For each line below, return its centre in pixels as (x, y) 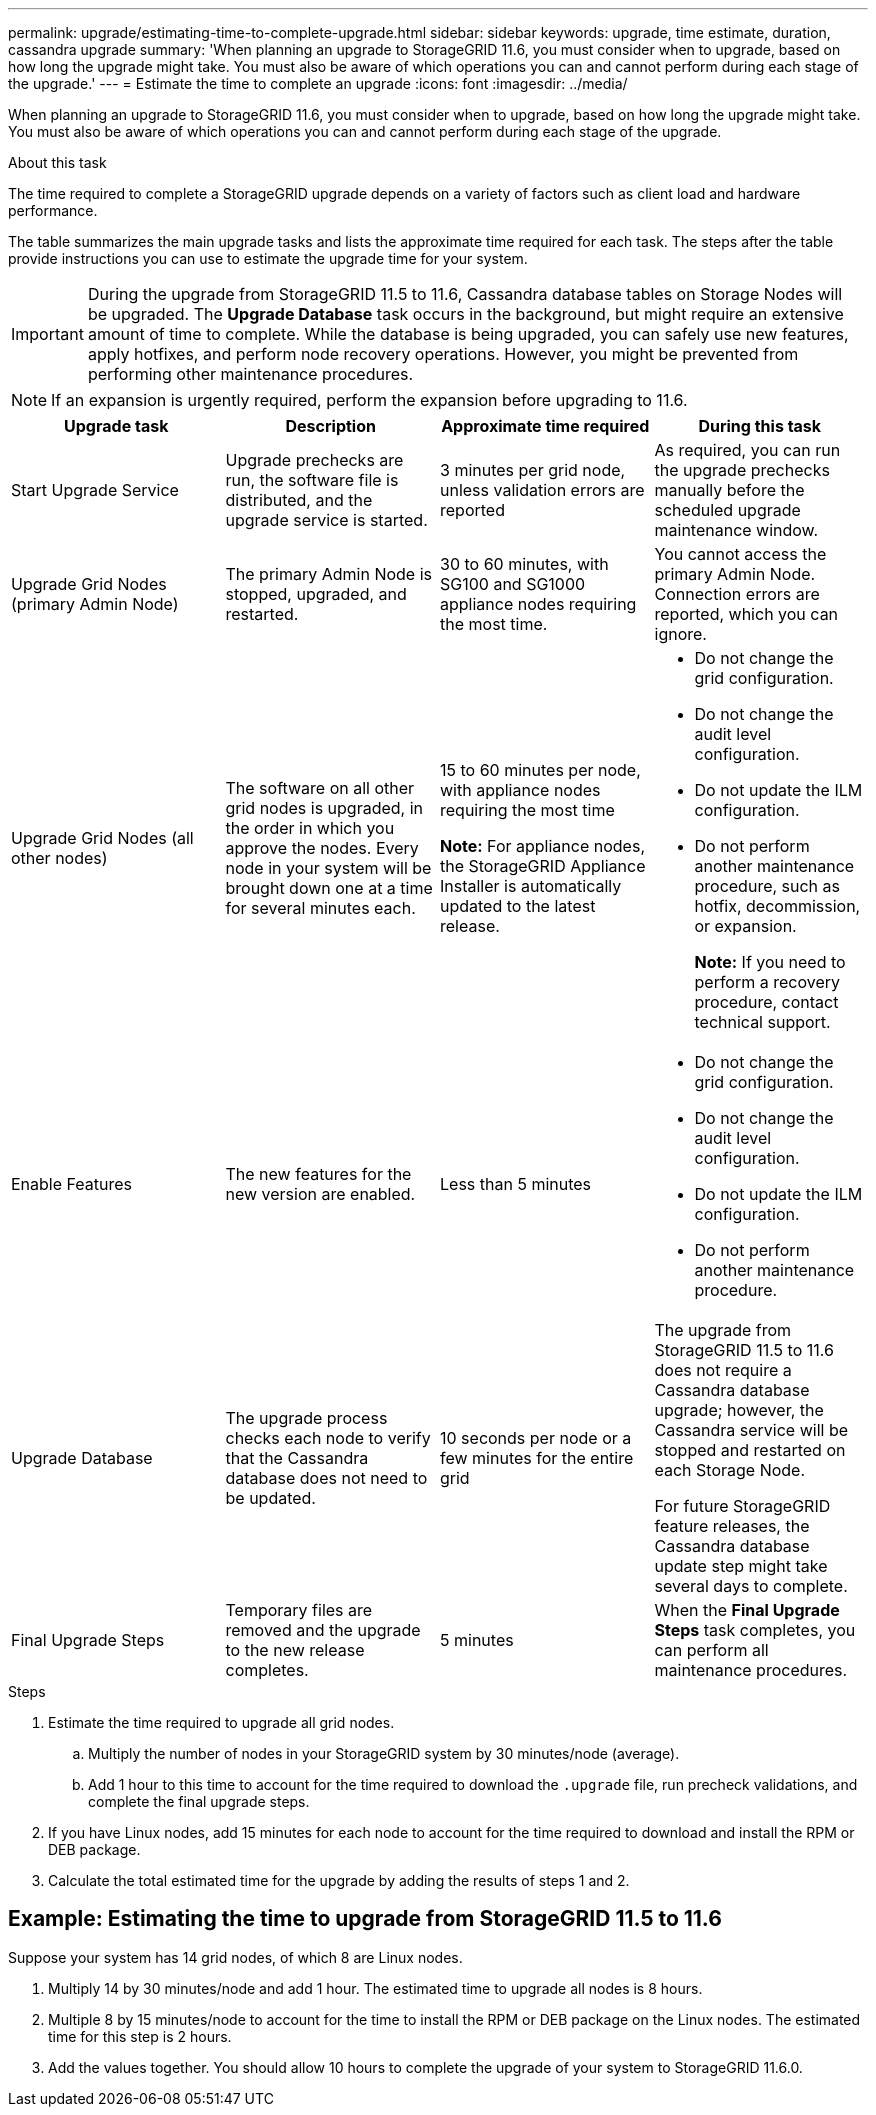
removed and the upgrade (323, 1630)
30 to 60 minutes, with (524, 564)
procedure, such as (767, 886)
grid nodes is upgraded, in (324, 808)
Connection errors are (737, 594)
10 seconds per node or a (536, 1438)
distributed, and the (299, 500)
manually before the (729, 490)
